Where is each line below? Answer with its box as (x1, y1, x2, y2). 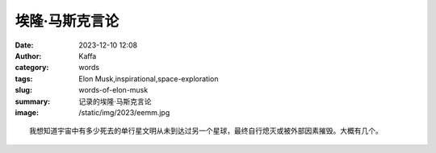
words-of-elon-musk (78, 85, 149, 95)
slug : (15, 85, 32, 95)
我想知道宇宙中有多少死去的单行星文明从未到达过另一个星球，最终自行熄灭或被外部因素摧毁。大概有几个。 (29, 126, 383, 136)
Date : (15, 40, 34, 50)
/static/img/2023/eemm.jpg (78, 107, 170, 117)
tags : (15, 73, 33, 84)
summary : (15, 97, 51, 106)
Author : (15, 51, 42, 60)
